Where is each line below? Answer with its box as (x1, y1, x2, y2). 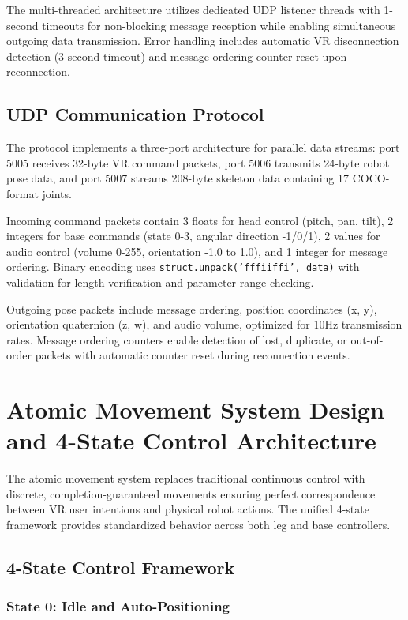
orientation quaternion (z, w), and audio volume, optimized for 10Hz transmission (6, 316, 402, 333)
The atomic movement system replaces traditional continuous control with (6, 470, 365, 487)
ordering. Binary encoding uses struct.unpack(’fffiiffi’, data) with (6, 258, 360, 275)
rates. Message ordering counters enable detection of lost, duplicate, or (6, 331, 347, 348)
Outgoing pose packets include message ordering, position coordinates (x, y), (6, 300, 377, 317)
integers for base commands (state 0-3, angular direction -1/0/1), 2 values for (6, 227, 380, 244)
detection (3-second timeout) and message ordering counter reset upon (6, 47, 347, 64)
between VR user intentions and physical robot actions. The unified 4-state (6, 501, 369, 517)
